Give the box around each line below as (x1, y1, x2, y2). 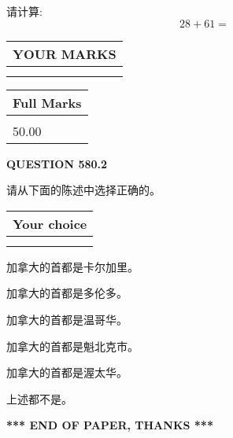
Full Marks (13, 93, 82, 112)
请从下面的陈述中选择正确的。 (6, 182, 161, 198)
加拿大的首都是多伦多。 (6, 285, 128, 301)
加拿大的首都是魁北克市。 (6, 337, 139, 354)
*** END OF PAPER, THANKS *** (6, 417, 213, 433)
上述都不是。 (6, 390, 72, 407)
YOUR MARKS (13, 44, 116, 63)
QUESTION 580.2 (6, 155, 108, 171)
